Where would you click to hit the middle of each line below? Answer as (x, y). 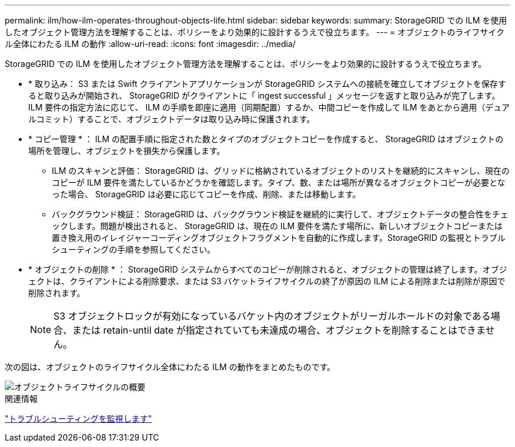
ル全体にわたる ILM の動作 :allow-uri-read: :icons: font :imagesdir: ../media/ (150, 44)
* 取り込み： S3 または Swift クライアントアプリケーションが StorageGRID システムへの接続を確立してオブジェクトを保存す (267, 84)
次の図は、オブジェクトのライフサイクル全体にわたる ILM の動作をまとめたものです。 (170, 367)
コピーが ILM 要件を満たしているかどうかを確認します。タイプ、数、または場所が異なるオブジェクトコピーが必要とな (279, 182)
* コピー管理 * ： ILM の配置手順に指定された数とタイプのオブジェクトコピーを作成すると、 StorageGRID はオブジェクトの (266, 139)
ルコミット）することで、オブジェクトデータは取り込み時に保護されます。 (172, 119)
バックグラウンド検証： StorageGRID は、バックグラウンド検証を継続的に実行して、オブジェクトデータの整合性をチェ (280, 214)
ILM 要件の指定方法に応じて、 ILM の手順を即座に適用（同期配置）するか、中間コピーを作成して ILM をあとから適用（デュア (269, 107)
